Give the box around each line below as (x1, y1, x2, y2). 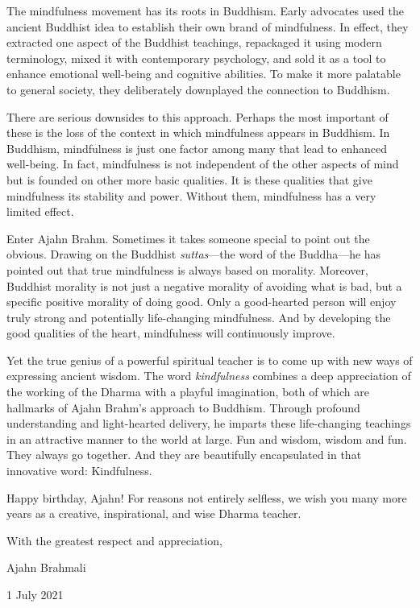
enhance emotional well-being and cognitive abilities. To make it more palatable (6, 65, 401, 82)
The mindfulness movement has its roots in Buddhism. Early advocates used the (6, 2, 405, 19)
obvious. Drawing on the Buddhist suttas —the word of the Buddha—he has (6, 246, 381, 263)
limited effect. (6, 203, 74, 220)
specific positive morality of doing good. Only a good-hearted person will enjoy (6, 293, 397, 310)
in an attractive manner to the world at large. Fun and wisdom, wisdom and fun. (6, 430, 407, 447)
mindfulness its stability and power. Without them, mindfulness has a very (6, 187, 376, 204)
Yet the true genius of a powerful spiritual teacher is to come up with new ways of (6, 351, 413, 368)
